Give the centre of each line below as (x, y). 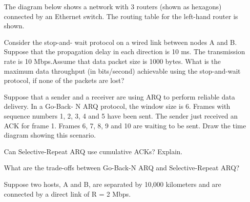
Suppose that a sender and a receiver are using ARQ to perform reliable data (120, 96)
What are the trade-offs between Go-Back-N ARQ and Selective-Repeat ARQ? (122, 168)
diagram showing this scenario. (50, 135)
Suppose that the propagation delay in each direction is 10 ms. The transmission (125, 51)
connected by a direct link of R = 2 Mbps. (67, 193)
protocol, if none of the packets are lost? (64, 80)
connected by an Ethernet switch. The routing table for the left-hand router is (121, 16)
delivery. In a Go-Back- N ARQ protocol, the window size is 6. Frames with (117, 106)
